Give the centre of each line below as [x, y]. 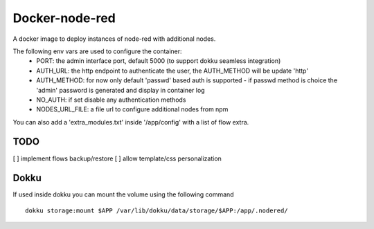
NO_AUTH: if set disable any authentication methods [111, 100]
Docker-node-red [64, 18]
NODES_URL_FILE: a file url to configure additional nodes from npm [132, 109]
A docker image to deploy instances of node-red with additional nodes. [114, 39]
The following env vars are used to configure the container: [98, 51]
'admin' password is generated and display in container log [121, 90]
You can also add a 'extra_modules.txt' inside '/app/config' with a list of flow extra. [131, 122]
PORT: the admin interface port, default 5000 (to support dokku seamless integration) [159, 61]
